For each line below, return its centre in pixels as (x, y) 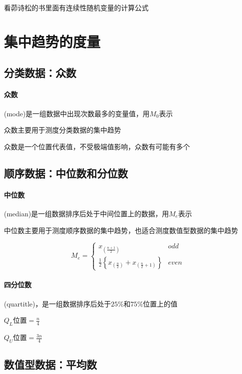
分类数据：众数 (40, 73)
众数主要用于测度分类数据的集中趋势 (62, 130)
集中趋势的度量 (52, 41)
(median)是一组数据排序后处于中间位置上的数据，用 (87, 213)
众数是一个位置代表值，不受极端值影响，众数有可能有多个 (97, 146)
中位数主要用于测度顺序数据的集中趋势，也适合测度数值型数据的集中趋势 (121, 230)
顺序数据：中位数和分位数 (66, 173)
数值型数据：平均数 (50, 364)
